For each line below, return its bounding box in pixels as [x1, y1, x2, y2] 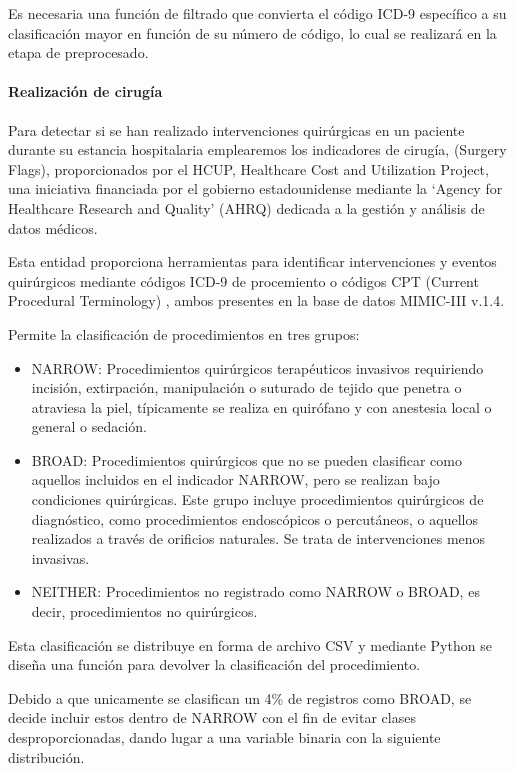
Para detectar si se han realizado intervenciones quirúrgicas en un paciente [8, 119, 465, 140]
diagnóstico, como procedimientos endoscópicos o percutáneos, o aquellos [31, 508, 478, 529]
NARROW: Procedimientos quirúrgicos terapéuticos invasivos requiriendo [31, 357, 484, 378]
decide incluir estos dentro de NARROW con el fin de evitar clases [8, 707, 416, 728]
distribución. [8, 746, 85, 767]
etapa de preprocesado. [8, 42, 149, 63]
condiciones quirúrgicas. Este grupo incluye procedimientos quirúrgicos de [31, 489, 484, 510]
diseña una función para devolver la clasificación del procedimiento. [8, 654, 421, 675]
